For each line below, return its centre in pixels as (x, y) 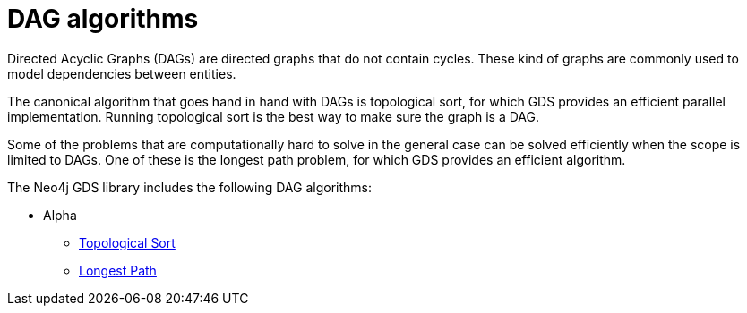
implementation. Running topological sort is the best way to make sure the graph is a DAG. (273, 116)
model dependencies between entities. (122, 73)
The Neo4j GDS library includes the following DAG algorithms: (189, 187)
